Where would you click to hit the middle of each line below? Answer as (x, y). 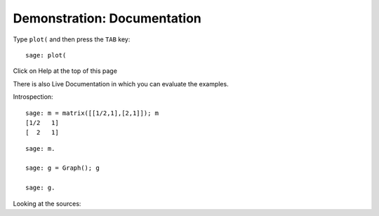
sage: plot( (46, 55)
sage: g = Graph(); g (62, 168)
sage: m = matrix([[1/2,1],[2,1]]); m (92, 113)
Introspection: (33, 97)
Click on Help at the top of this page (65, 71)
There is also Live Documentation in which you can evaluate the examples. (121, 83)
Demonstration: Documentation (107, 18)
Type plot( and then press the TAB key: (72, 39)
